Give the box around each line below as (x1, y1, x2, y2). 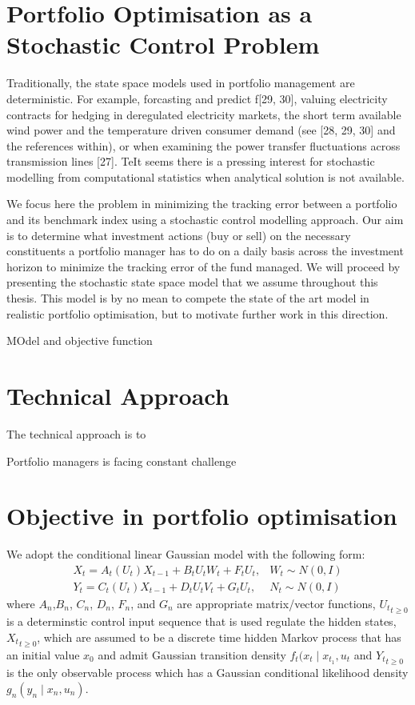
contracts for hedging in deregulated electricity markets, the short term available (6, 106, 401, 122)
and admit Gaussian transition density (98, 647, 286, 663)
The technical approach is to (6, 425, 146, 442)
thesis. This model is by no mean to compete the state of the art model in (6, 290, 369, 306)
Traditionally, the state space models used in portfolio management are (6, 74, 355, 91)
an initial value (6, 647, 80, 663)
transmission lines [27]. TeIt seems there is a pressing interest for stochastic (6, 153, 375, 170)
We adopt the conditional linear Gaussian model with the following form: (6, 546, 365, 563)
